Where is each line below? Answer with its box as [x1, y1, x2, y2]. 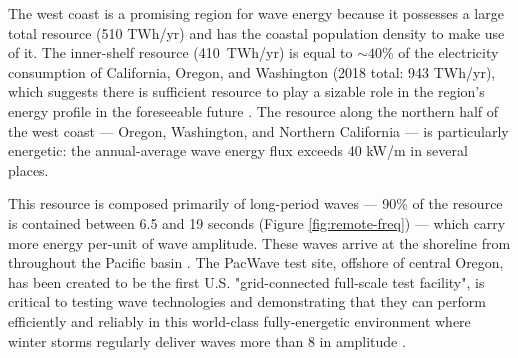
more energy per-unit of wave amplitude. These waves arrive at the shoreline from [8, 232, 511, 253]
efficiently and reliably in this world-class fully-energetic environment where [8, 310, 471, 331]
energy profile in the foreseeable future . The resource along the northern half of [8, 100, 499, 121]
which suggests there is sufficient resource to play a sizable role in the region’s [8, 81, 485, 102]
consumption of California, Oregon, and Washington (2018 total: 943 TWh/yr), [8, 61, 496, 82]
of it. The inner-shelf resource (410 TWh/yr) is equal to [8, 42, 353, 63]
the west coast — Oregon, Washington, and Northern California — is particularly [8, 120, 509, 141]
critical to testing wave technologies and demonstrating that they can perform [8, 291, 486, 312]
